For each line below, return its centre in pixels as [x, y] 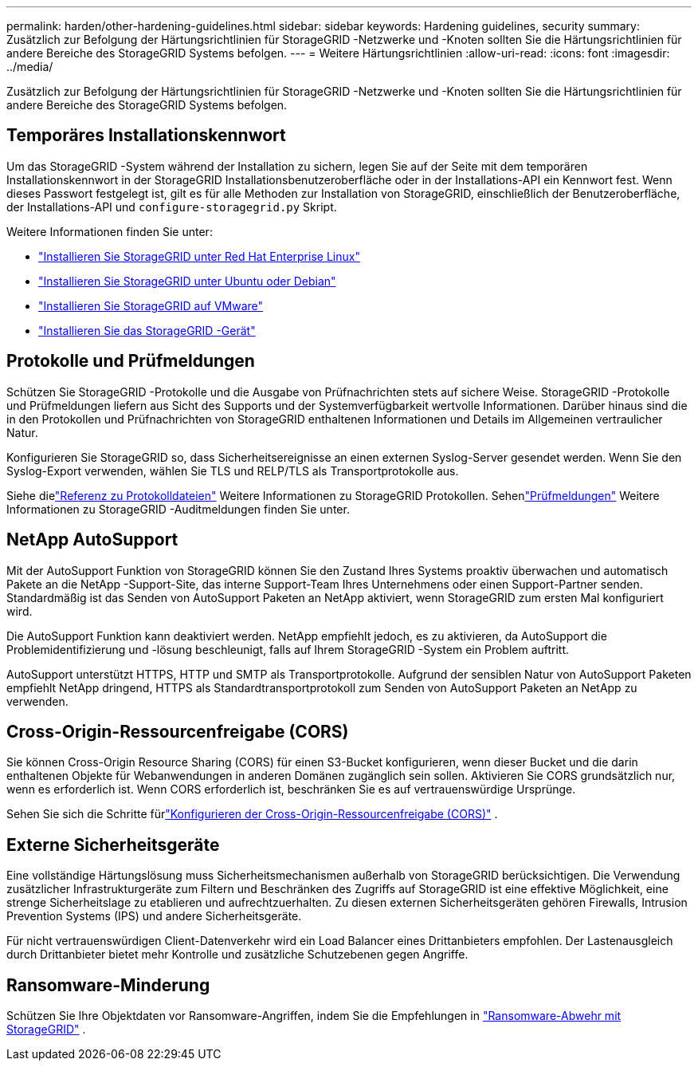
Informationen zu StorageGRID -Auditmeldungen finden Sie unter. [178, 509]
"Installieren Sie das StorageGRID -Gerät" [147, 330]
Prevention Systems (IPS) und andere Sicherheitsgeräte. [154, 916]
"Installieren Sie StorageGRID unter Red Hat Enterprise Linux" [199, 256]
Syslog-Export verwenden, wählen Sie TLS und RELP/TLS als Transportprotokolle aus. [233, 471]
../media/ [30, 67]
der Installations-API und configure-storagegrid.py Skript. [172, 207]
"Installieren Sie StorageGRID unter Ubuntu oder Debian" [187, 281]
